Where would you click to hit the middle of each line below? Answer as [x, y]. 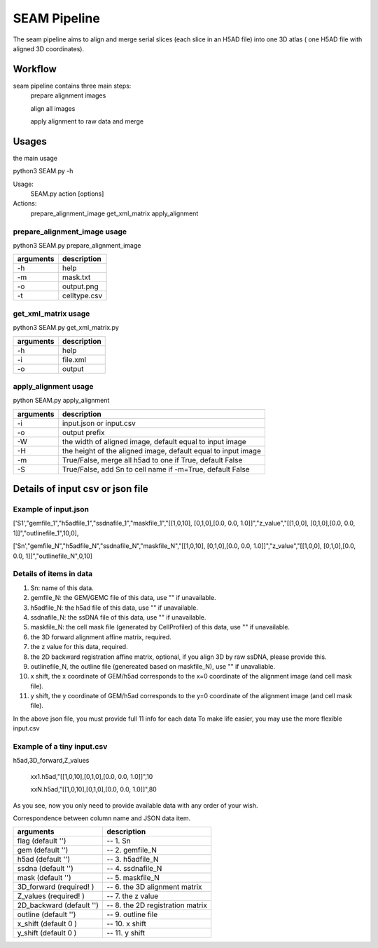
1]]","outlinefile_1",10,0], [46, 533]
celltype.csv [82, 296]
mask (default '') [44, 878]
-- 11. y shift [126, 933]
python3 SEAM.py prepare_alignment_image [77, 246]
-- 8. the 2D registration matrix [157, 905]
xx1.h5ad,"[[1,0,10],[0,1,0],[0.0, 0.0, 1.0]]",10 [92, 776]
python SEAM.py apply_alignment [61, 401]
